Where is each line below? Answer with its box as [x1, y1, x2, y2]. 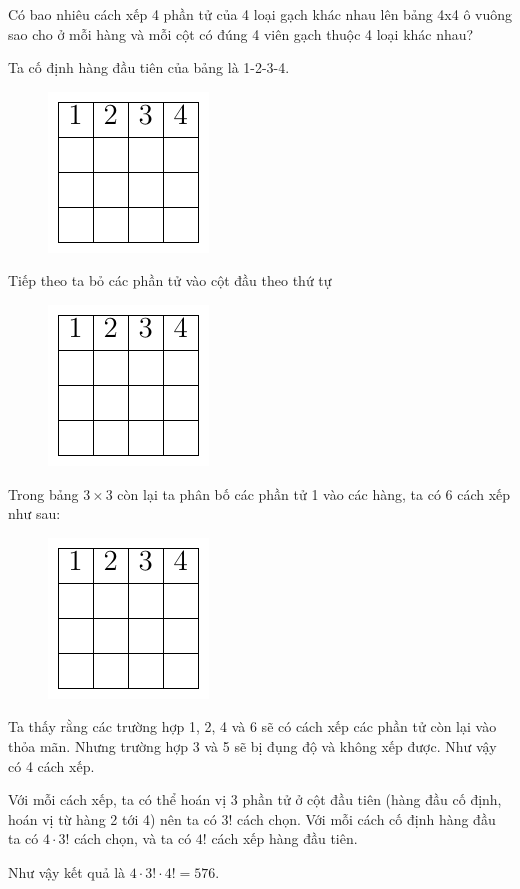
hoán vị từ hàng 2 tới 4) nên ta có [8, 808, 217, 829]
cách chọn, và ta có [74, 828, 192, 849]
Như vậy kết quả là [8, 861, 126, 882]
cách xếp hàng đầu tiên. [211, 828, 358, 849]
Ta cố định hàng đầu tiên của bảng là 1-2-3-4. [8, 57, 290, 78]
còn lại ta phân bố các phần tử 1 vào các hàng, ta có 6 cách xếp [117, 483, 511, 504]
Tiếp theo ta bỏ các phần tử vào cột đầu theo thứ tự [8, 270, 332, 291]
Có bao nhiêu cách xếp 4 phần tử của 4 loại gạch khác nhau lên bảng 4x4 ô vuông [8, 4, 513, 24]
